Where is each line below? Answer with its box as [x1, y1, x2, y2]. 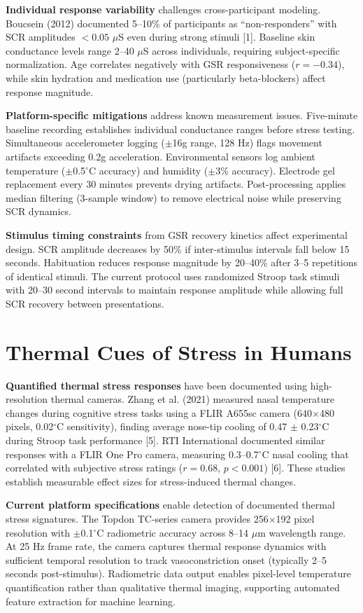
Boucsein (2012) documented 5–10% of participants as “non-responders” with [6, 15, 337, 30]
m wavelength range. [257, 525, 346, 539]
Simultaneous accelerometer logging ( [6, 135, 165, 150]
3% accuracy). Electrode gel [215, 163, 335, 177]
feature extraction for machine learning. [6, 593, 176, 608]
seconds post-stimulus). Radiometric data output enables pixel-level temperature [6, 566, 351, 581]
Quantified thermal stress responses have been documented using [6, 378, 308, 392]
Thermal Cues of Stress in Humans [6, 337, 352, 366]
